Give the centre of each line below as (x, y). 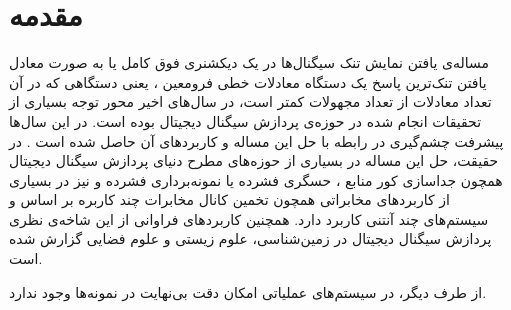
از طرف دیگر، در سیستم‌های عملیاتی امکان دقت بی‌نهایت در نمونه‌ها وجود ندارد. (248, 291)
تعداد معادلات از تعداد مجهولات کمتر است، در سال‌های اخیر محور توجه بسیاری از (250, 101)
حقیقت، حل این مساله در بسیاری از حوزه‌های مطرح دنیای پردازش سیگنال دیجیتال (254, 160)
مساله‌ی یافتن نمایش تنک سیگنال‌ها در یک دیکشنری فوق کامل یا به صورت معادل (249, 62)
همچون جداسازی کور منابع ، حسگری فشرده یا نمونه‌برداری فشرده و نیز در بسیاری (256, 179)
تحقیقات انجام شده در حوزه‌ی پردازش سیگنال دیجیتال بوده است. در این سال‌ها (245, 120)
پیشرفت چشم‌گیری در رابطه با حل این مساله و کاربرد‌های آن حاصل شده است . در (256, 140)
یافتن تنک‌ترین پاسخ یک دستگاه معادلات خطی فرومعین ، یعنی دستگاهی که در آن (248, 81)
